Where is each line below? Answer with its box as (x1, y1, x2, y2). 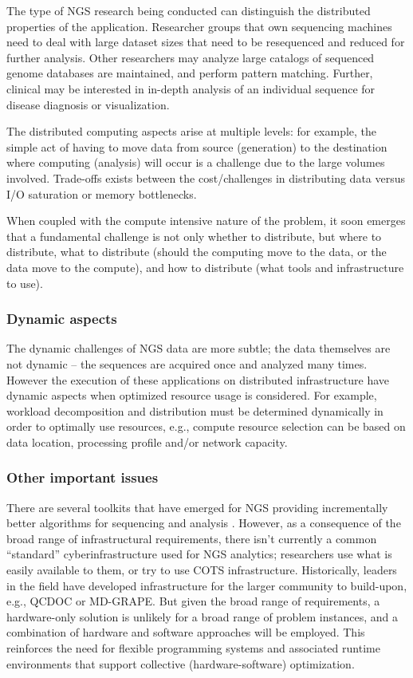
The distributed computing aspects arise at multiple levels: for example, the (6, 123, 377, 140)
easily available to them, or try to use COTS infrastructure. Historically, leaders (6, 562, 397, 578)
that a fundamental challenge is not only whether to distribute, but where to (6, 227, 382, 244)
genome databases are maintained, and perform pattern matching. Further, (6, 65, 373, 81)
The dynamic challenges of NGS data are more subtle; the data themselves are (6, 340, 391, 357)
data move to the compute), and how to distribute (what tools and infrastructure (6, 258, 404, 275)
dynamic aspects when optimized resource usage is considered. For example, (6, 387, 377, 404)
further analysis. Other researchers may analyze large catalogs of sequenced (6, 49, 375, 65)
